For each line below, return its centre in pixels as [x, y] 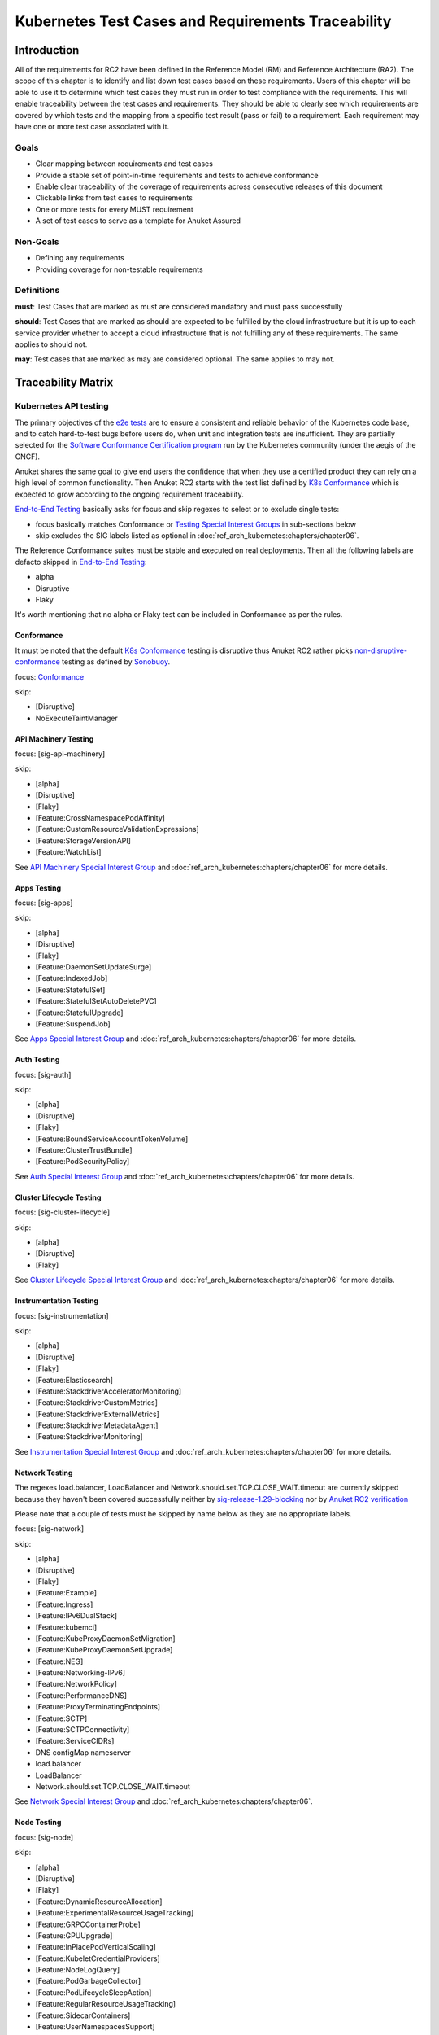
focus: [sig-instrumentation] [62, 1315]
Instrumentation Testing [57, 1301]
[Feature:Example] [66, 1593]
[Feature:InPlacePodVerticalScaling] [96, 1947]
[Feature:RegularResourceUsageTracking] [106, 2004]
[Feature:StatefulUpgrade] [79, 1013]
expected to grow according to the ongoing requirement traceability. [129, 494]
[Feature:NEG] [59, 1661]
